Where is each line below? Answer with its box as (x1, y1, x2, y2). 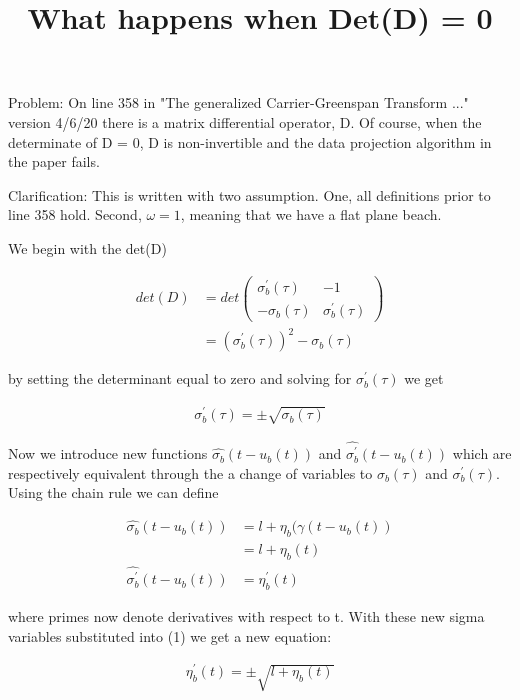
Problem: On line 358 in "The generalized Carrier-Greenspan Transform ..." (8, 92, 469, 113)
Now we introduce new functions (8, 443, 208, 464)
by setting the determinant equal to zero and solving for (8, 368, 352, 389)
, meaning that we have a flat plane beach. (180, 204, 442, 225)
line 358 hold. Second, (8, 204, 142, 225)
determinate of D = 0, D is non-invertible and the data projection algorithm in (8, 131, 492, 152)
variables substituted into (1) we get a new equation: (8, 625, 332, 646)
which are (452, 443, 512, 464)
